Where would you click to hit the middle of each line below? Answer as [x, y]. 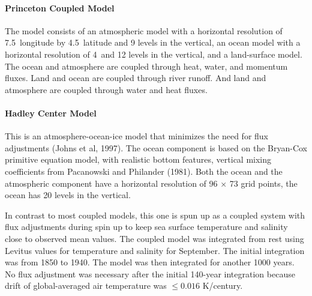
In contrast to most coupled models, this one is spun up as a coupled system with [155, 215]
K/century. [223, 285]
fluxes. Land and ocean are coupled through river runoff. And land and [136, 78]
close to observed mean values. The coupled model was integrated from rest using [154, 238]
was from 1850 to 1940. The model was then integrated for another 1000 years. [150, 262]
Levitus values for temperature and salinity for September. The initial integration [155, 250]
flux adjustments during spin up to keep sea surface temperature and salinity [146, 227]
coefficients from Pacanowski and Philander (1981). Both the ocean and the [144, 171]
